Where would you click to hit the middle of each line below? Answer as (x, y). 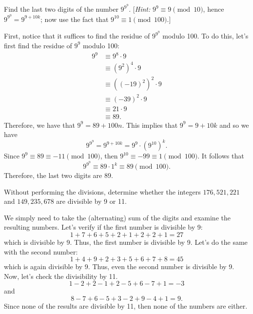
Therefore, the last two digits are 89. (58, 175)
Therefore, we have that (39, 125)
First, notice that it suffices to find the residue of (77, 36)
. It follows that (221, 156)
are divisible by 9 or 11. (91, 201)
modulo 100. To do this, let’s (205, 36)
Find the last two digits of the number (61, 9)
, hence (214, 9)
